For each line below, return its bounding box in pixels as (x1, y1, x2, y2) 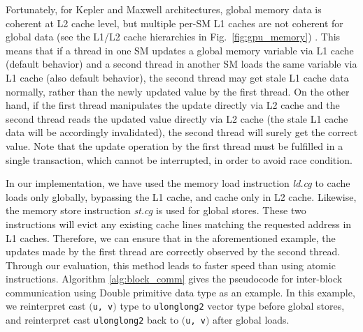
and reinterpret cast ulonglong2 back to (6, 312, 179, 327)
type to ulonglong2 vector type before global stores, (120, 299, 345, 313)
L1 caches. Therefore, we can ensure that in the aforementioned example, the (6, 230, 336, 245)
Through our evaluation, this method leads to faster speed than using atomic (6, 257, 336, 272)
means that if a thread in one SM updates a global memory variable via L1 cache (6, 43, 354, 57)
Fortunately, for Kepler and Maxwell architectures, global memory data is (6, 2, 322, 16)
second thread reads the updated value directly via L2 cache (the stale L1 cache (6, 111, 348, 126)
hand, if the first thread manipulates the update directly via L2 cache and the (6, 98, 340, 112)
